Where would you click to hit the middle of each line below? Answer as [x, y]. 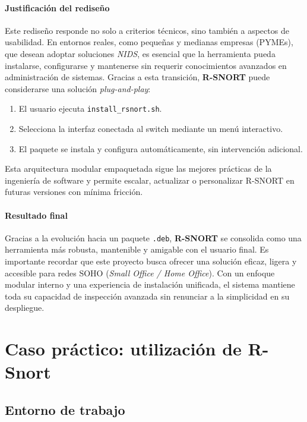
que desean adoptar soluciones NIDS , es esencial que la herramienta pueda [140, 53]
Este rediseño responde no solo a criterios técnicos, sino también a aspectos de [147, 30]
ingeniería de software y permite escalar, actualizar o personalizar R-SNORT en [150, 180]
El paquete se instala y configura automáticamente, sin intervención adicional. [161, 148]
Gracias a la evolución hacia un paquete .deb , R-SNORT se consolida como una [153, 237]
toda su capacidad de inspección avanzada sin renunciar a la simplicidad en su [147, 296]
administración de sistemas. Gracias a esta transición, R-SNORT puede [137, 77]
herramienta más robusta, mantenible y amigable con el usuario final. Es [137, 249]
